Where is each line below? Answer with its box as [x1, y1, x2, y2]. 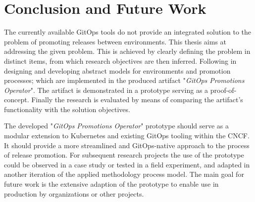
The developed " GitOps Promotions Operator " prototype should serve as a [4, 121, 229, 131]
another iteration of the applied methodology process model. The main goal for [4, 169, 244, 179]
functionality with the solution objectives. [4, 104, 130, 114]
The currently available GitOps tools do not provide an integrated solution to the [4, 27, 252, 37]
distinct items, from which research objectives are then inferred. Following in [4, 55, 237, 66]
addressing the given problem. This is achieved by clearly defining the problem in [4, 46, 251, 56]
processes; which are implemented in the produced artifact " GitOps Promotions [4, 75, 245, 85]
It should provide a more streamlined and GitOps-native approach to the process [4, 140, 250, 150]
